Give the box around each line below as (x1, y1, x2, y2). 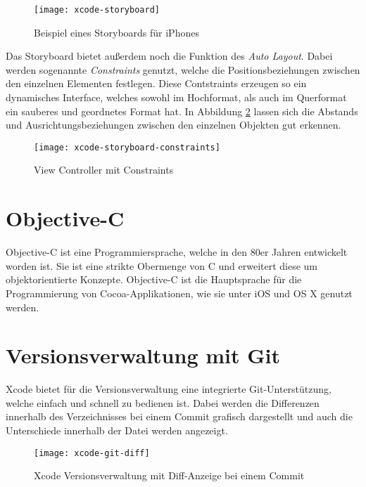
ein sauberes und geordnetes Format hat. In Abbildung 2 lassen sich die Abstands (6, 103, 358, 118)
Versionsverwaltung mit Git (6, 341, 280, 370)
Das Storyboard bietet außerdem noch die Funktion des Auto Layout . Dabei (6, 48, 333, 63)
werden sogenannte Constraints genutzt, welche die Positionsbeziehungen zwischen (6, 62, 360, 77)
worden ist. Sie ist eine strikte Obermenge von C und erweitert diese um (6, 258, 318, 273)
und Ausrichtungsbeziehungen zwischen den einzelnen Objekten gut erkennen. (6, 117, 341, 132)
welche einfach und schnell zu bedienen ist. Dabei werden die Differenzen (6, 395, 320, 410)
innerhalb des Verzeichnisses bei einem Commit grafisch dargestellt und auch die (6, 409, 353, 424)
